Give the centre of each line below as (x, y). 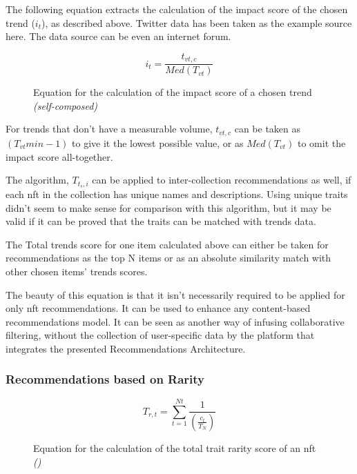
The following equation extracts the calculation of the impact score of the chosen (177, 9)
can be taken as (268, 129)
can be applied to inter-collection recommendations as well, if (222, 180)
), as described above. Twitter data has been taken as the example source (197, 22)
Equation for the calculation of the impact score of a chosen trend (173, 92)
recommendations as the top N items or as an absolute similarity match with (168, 258)
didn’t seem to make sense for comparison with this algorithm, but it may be (168, 207)
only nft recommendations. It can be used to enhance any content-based (158, 308)
